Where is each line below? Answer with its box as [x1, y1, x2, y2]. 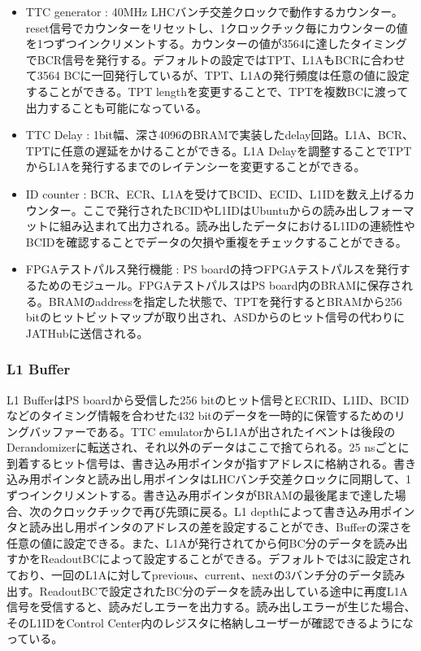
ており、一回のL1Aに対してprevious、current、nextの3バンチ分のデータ [7, 566, 383, 583]
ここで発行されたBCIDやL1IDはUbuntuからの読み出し [82, 201, 369, 218]
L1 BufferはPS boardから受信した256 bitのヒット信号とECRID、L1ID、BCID [7, 391, 410, 408]
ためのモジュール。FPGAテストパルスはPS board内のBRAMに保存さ [37, 276, 401, 293]
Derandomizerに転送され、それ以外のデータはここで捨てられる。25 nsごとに [7, 439, 410, 456]
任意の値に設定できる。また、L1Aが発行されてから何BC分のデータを [7, 534, 374, 551]
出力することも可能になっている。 [25, 98, 208, 116]
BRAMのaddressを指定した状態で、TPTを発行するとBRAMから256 [48, 292, 402, 309]
